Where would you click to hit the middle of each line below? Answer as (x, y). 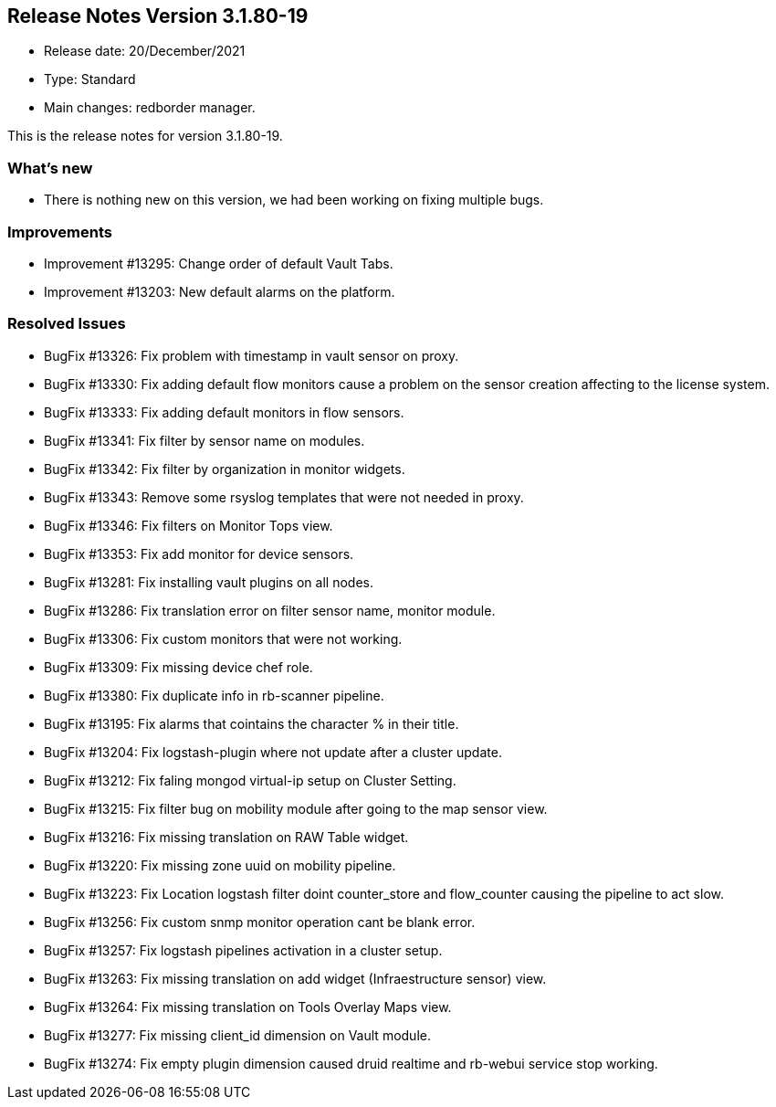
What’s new (50, 168)
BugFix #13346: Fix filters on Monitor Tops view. (189, 525)
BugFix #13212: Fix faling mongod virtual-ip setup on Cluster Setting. (250, 780)
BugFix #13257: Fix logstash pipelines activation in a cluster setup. (243, 950)
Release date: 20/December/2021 (145, 51)
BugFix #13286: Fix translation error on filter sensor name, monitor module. (270, 610)
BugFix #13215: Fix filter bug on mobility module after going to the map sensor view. (296, 808)
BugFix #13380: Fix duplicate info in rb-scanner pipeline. (214, 695)
